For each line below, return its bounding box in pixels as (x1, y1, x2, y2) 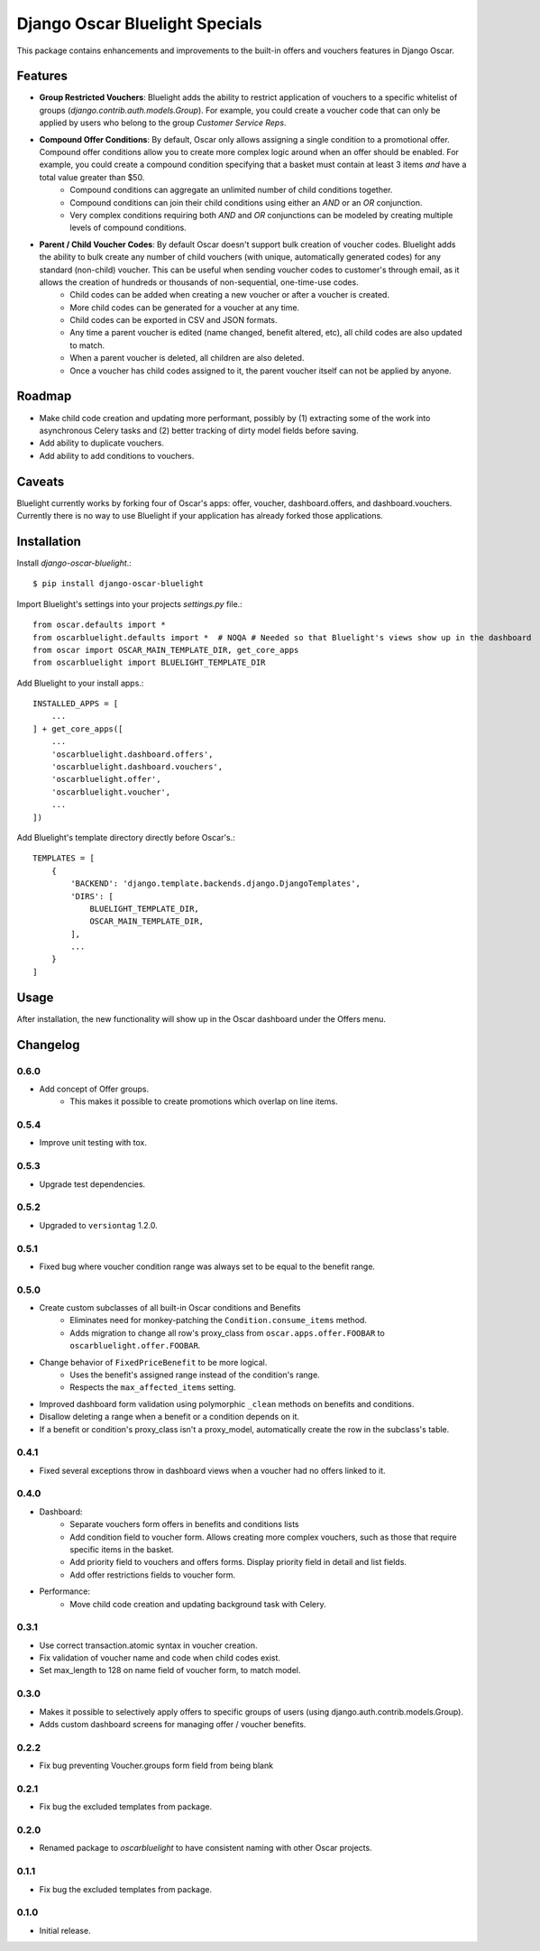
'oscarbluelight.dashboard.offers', (50, 749, 214, 759)
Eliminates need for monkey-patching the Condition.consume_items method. (69, 1315, 367, 1326)
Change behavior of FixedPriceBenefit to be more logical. (39, 1357, 268, 1367)
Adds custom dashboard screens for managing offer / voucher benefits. (39, 1719, 307, 1730)
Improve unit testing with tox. (39, 1137, 148, 1148)
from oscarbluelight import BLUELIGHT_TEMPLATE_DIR (32, 658, 266, 667)
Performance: (39, 1586, 90, 1597)
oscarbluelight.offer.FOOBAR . (69, 1340, 201, 1351)
